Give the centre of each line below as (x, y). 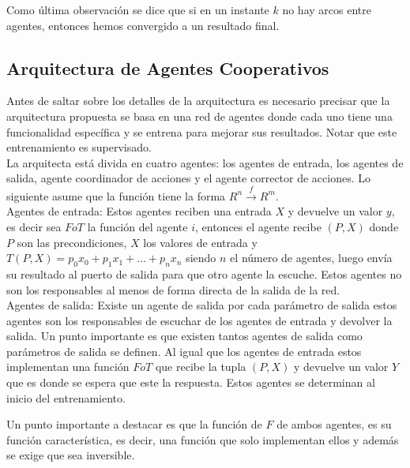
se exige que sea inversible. (71, 455)
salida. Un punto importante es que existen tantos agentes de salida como (184, 336)
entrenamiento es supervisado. (79, 147)
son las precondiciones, (72, 242)
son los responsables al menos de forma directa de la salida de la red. (173, 289)
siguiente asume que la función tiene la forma (116, 195)
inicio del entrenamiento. (66, 397)
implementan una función (68, 367)
